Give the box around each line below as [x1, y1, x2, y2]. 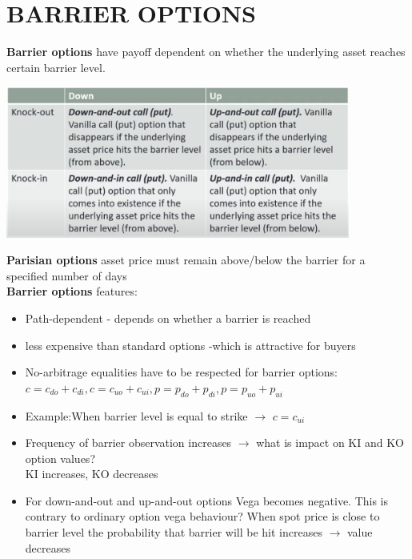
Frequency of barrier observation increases [25, 434, 232, 451]
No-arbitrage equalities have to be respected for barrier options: [25, 364, 338, 380]
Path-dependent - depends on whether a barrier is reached [25, 309, 311, 326]
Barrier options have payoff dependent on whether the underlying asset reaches [6, 43, 406, 60]
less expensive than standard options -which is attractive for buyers [25, 336, 356, 353]
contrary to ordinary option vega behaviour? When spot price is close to [25, 508, 380, 525]
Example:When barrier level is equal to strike [25, 407, 248, 424]
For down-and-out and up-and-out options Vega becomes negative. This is [25, 492, 389, 509]
